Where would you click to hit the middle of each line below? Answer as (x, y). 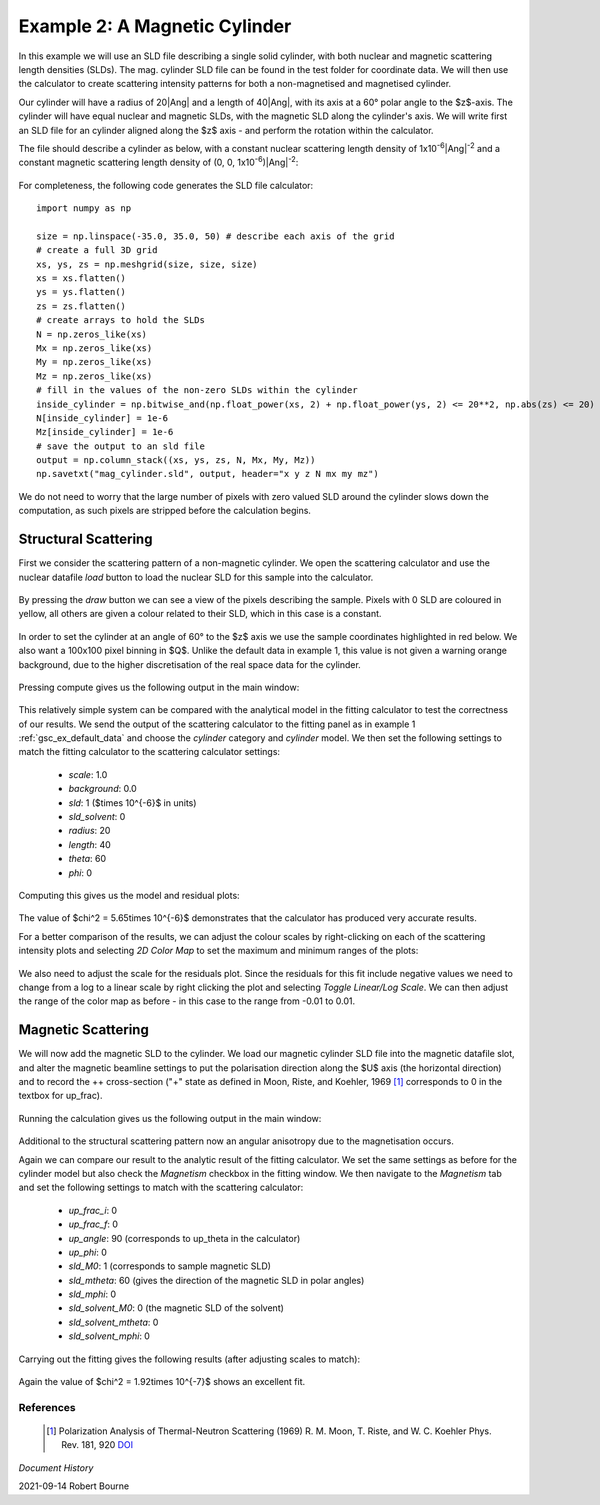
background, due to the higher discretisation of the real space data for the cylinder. (190, 664)
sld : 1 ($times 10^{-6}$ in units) (132, 802)
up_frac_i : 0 (93, 1210)
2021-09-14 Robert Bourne (74, 1486)
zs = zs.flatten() (81, 306)
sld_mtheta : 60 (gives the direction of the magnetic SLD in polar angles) (216, 1280)
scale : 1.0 (88, 774)
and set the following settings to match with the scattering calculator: (161, 1187)
